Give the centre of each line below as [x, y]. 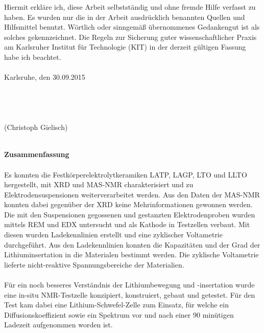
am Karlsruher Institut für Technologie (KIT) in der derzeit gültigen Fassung [125, 47]
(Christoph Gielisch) [36, 127]
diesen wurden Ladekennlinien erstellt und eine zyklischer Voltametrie [113, 235]
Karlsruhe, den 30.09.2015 [45, 77]
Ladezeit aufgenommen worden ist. [58, 325]
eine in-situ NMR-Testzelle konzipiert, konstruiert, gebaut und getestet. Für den [130, 294]
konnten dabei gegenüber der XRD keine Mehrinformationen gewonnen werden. [128, 204]
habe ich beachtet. [33, 57]
